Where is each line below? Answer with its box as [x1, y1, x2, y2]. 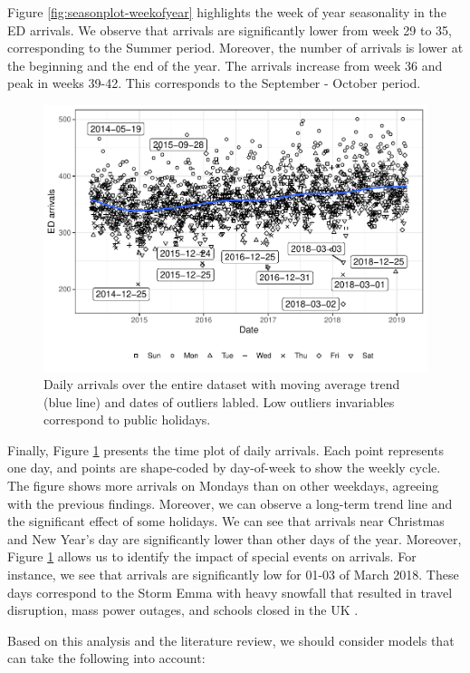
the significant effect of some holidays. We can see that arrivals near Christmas [7, 512, 445, 531]
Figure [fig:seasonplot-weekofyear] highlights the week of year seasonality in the [7, 3, 446, 21]
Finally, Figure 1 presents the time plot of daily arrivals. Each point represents [7, 440, 444, 459]
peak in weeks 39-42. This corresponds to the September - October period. [7, 73, 421, 93]
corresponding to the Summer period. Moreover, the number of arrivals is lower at [7, 38, 464, 57]
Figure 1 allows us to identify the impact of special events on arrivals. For [7, 547, 417, 566]
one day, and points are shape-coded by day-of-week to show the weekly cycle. [7, 458, 441, 477]
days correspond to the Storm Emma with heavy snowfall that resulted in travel [7, 582, 453, 601]
